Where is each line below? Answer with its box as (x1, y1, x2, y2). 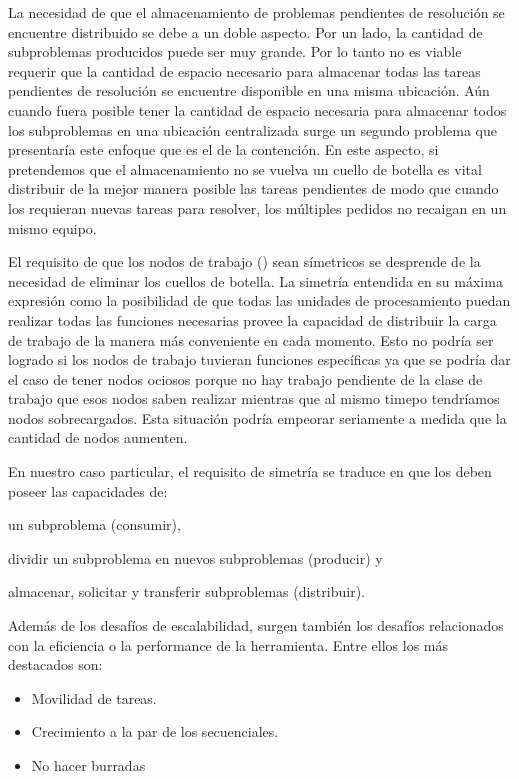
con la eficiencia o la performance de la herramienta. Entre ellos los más (8, 634, 449, 655)
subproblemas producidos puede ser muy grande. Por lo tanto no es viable (8, 41, 462, 62)
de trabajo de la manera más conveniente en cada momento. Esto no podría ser (8, 329, 494, 350)
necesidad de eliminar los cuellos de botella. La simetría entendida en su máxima (8, 270, 503, 291)
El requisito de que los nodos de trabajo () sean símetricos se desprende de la (8, 251, 481, 272)
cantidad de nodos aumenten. (8, 427, 188, 448)
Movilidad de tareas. (31, 687, 157, 708)
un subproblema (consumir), (8, 514, 181, 535)
